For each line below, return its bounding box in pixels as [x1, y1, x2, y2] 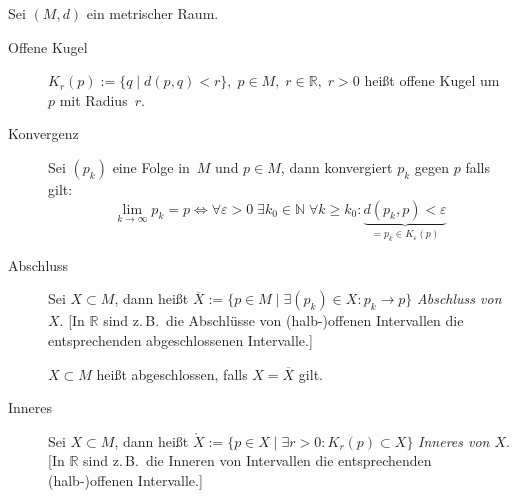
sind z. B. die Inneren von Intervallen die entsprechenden [83, 450, 432, 471]
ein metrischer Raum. [86, 3, 219, 23]
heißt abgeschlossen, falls [96, 363, 248, 384]
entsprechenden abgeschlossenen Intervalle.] [48, 330, 313, 351]
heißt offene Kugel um [364, 70, 500, 91]
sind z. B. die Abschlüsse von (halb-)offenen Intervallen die [103, 310, 464, 331]
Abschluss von [417, 288, 502, 309]
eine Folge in [112, 156, 190, 177]
